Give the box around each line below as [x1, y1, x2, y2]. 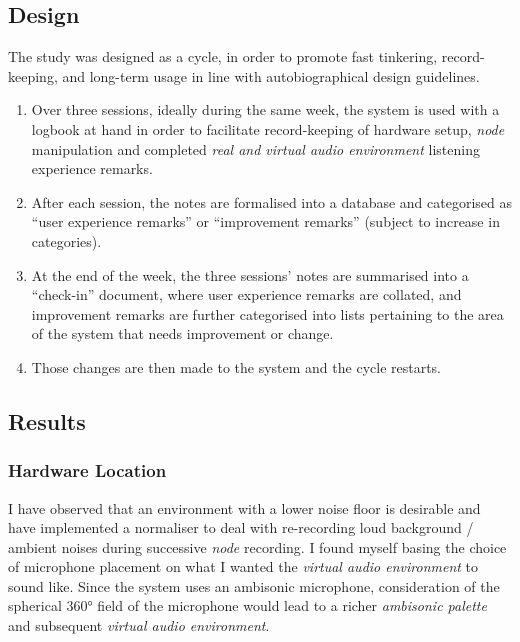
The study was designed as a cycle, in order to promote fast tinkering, [8, 46, 438, 67]
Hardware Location [8, 458, 167, 483]
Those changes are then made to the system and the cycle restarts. [31, 356, 442, 377]
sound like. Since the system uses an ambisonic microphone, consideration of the [8, 575, 500, 596]
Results [8, 405, 86, 436]
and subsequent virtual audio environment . [8, 615, 270, 636]
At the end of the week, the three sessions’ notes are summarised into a [31, 264, 469, 285]
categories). [31, 230, 102, 251]
